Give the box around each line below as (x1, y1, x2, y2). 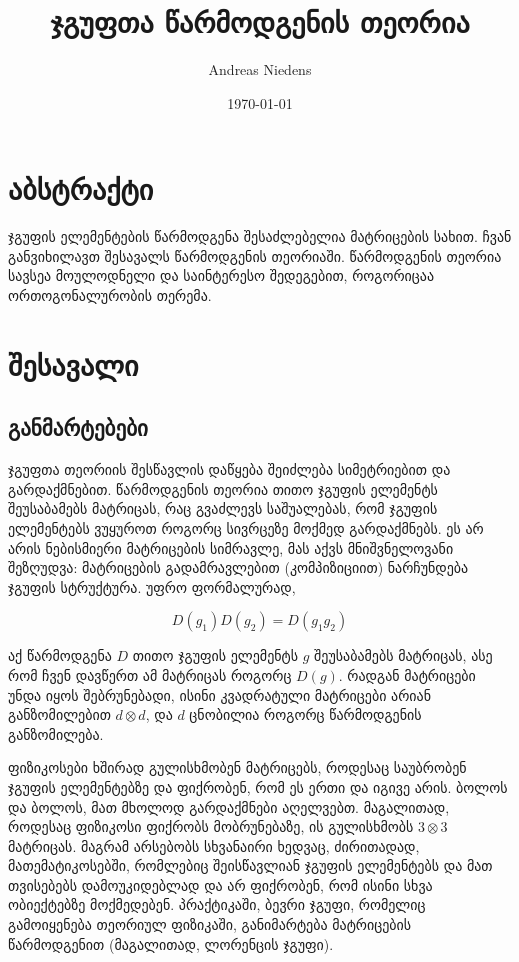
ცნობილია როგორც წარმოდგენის (189, 704, 422, 725)
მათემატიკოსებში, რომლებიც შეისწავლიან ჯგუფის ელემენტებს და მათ (8, 855, 493, 876)
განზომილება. (8, 723, 104, 744)
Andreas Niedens (208, 59, 312, 80)
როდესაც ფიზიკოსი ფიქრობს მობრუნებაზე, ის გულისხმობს (8, 816, 414, 837)
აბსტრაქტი (8, 168, 154, 209)
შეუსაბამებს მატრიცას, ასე (314, 645, 493, 666)
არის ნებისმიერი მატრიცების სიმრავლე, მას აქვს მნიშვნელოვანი (8, 537, 454, 558)
